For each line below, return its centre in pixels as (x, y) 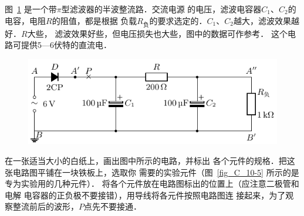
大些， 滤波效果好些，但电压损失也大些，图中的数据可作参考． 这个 (157, 33)
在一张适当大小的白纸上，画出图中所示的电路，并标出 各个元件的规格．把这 (150, 161)
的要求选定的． (178, 20)
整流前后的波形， (45, 206)
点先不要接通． (113, 206)
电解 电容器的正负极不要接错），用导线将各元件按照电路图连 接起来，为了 (145, 195)
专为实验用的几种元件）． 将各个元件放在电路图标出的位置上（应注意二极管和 (152, 184)
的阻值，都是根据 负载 (94, 20)
